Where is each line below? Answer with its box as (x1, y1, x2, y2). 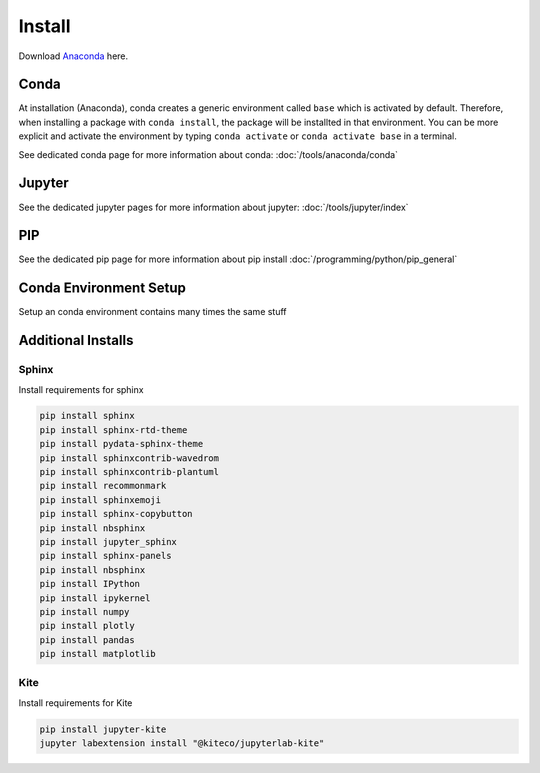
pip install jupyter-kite (39, 723, 167, 735)
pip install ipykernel (39, 592, 151, 604)
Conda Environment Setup (18, 280, 187, 297)
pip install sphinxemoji (39, 494, 162, 505)
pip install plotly (39, 620, 135, 632)
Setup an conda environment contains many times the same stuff (18, 306, 287, 318)
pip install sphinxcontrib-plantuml (39, 466, 220, 478)
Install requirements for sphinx (18, 383, 144, 395)
